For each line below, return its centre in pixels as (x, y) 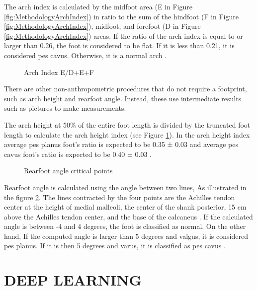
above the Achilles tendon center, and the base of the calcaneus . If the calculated (128, 216)
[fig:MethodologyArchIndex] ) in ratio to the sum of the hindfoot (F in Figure (121, 16)
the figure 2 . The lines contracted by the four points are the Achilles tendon (120, 197)
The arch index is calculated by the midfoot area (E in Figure (98, 6)
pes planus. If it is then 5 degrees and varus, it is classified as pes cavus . (115, 246)
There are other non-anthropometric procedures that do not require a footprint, (126, 89)
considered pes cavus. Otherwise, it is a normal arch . (86, 55)
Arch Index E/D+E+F (59, 72)
